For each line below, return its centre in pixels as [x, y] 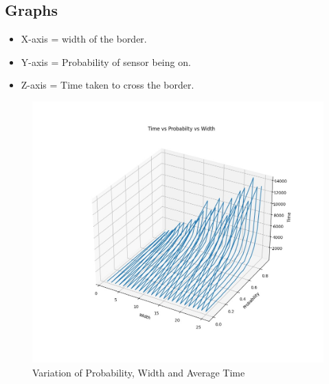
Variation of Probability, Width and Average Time [139, 372]
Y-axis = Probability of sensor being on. [106, 61]
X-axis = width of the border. [84, 39]
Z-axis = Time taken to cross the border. [107, 85]
